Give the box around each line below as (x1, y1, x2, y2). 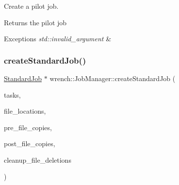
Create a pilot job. (4, 1, 59, 11)
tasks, (4, 89, 21, 100)
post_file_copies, (4, 138, 55, 149)
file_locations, (4, 106, 46, 116)
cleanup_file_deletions (4, 154, 71, 165)
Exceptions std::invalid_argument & (4, 34, 112, 44)
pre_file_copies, (4, 122, 52, 132)
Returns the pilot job (4, 17, 67, 27)
